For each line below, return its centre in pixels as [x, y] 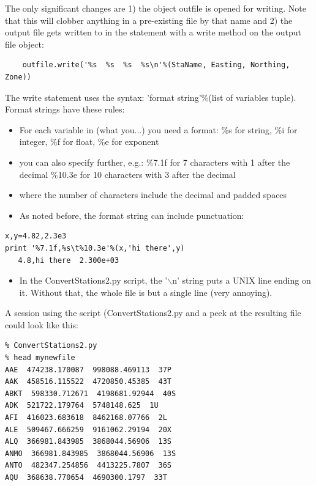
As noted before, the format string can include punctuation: [132, 215]
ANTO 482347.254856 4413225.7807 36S [88, 466]
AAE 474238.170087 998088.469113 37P [88, 370]
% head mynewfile [40, 358]
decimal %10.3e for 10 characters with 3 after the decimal [127, 174]
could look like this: [42, 324]
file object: [24, 44]
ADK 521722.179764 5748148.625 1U [82, 406]
